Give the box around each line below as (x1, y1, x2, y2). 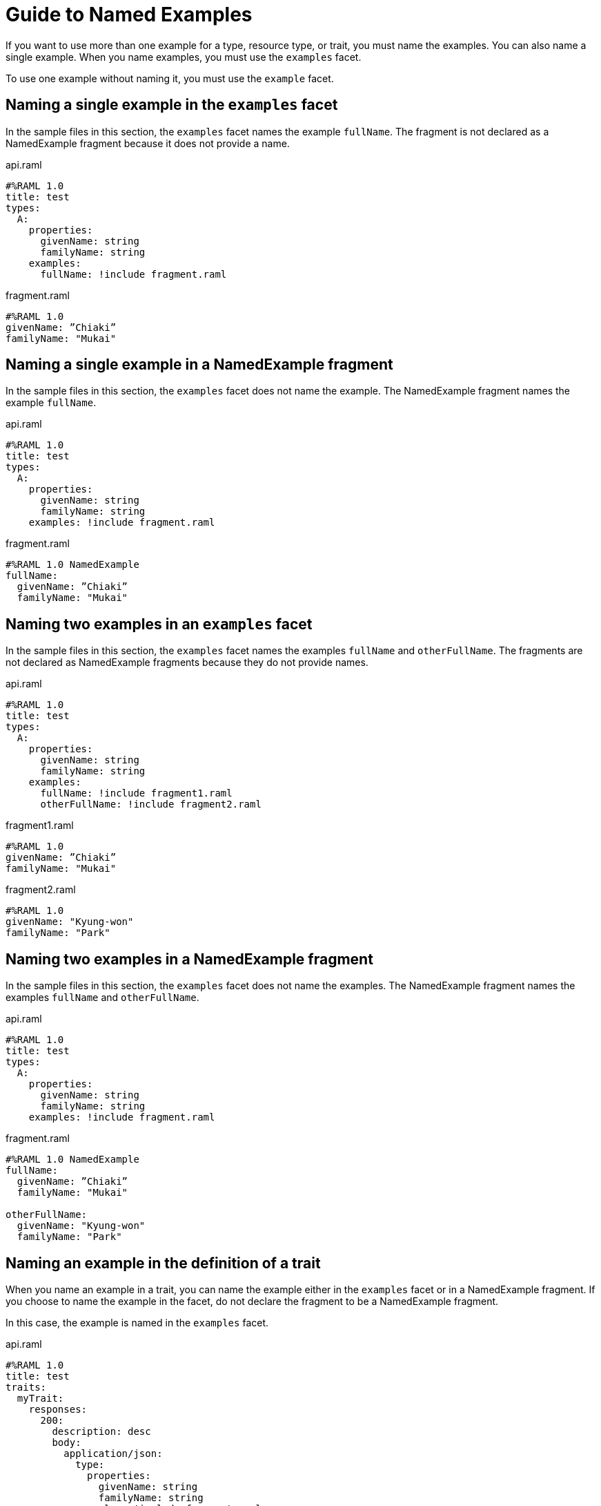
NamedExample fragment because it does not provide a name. (6, 137, 290, 149)
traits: (6, 1381, 47, 1393)
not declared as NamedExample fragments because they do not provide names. (6, 656, 368, 669)
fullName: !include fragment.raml (40, 268, 227, 280)
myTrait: (17, 1392, 64, 1404)
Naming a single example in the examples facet (6, 96, 338, 114)
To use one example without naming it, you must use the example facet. (6, 72, 334, 84)
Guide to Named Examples (6, 3, 253, 26)
